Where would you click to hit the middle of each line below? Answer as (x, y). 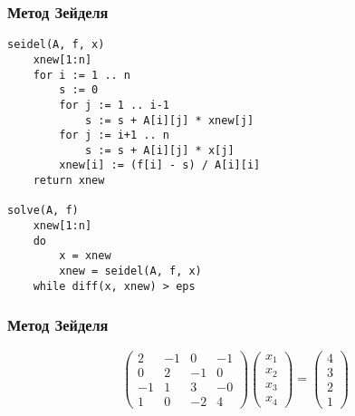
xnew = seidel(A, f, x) (130, 271)
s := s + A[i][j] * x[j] (159, 150)
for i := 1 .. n (82, 75)
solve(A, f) (43, 211)
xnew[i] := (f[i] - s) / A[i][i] (160, 165)
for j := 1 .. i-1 (114, 105)
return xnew (69, 181)
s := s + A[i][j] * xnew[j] (169, 120)
